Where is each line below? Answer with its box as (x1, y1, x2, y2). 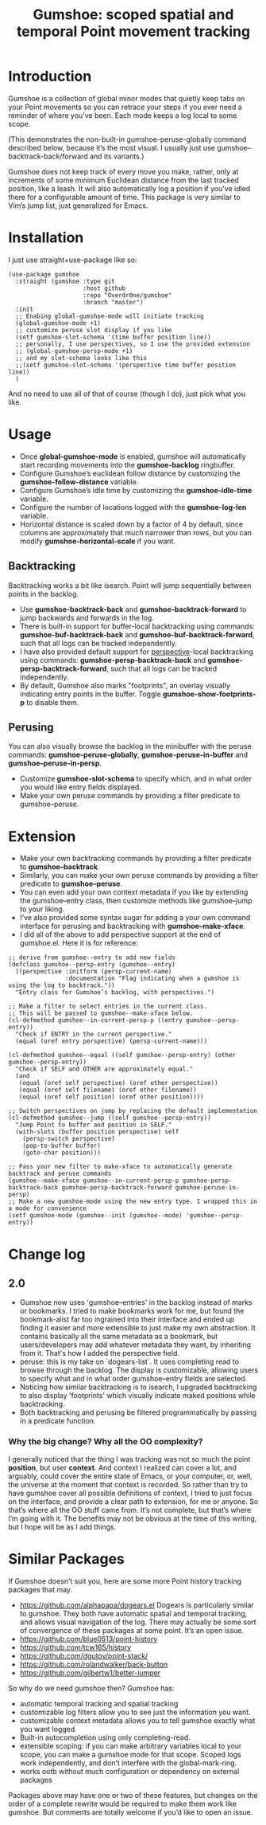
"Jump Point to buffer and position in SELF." (15, 1121, 172, 1129)
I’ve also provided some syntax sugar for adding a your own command (19, 913, 251, 922)
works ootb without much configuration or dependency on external (19, 1766, 240, 1776)
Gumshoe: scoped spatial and (33, 6, 234, 24)
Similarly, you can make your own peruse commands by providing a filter (19, 871, 258, 880)
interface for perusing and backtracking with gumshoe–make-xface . (19, 922, 246, 931)
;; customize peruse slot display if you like (15, 326, 172, 334)
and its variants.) (90, 151, 145, 161)
